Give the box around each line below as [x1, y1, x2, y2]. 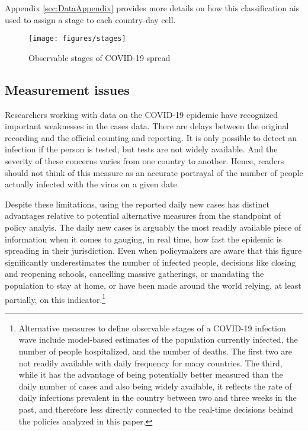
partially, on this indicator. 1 [5, 291, 106, 305]
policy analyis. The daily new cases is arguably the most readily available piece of [5, 221, 301, 233]
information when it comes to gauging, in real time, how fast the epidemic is [5, 232, 283, 245]
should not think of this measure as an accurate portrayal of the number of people [5, 166, 303, 178]
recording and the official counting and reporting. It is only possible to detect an [5, 131, 297, 143]
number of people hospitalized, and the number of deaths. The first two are [18, 344, 293, 357]
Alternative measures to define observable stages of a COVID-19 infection [18, 321, 286, 334]
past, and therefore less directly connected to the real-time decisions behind [18, 403, 293, 415]
